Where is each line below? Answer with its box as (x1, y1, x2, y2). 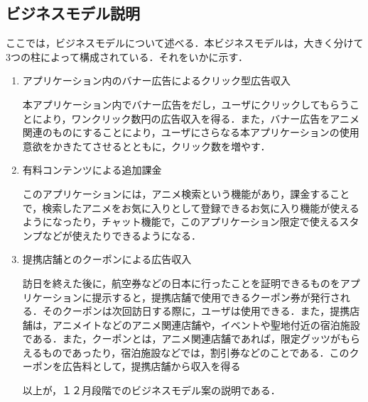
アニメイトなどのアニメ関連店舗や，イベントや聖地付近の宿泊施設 (52, 317, 360, 332)
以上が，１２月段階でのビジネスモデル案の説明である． (22, 383, 281, 398)
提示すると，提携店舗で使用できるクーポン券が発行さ (92, 289, 340, 304)
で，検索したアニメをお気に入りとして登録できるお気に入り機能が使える (22, 200, 359, 215)
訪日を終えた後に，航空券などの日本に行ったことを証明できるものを (22, 275, 340, 290)
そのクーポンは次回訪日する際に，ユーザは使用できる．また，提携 (42, 303, 350, 318)
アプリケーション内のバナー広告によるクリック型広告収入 (22, 73, 291, 88)
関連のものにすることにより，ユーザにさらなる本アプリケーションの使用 (22, 125, 359, 140)
